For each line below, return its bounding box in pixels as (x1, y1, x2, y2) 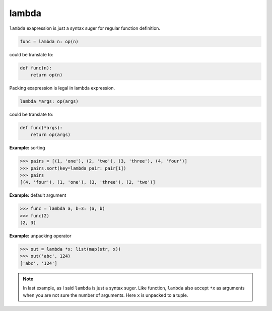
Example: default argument (9, 192, 66, 198)
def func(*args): (20, 125, 63, 130)
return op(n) (30, 72, 63, 77)
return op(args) (30, 132, 71, 138)
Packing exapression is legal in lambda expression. (9, 85, 115, 91)
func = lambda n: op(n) (20, 38, 79, 44)
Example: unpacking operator (9, 233, 72, 239)
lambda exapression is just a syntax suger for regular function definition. (9, 25, 161, 31)
